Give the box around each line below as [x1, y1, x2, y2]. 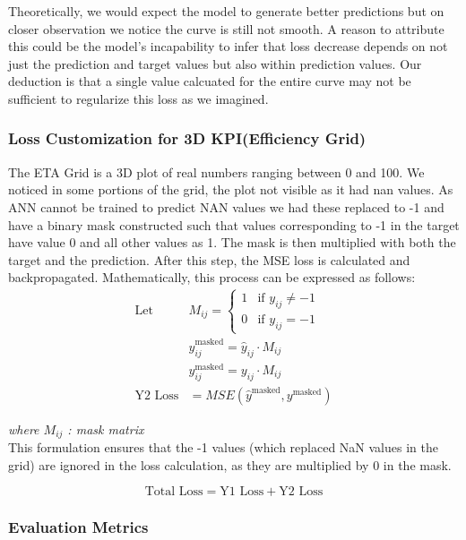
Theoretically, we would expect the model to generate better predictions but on [8, 2, 444, 20]
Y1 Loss [220, 485, 264, 499]
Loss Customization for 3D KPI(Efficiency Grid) [8, 127, 367, 150]
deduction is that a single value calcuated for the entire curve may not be [8, 72, 411, 90]
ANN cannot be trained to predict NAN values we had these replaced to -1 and [8, 197, 444, 216]
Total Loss [144, 485, 203, 499]
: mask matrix [67, 419, 144, 438]
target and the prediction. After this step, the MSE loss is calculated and [8, 250, 410, 269]
